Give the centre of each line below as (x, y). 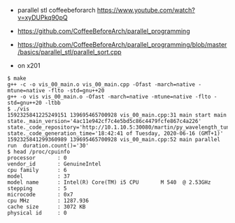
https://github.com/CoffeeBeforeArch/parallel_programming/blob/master (122, 44)
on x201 (29, 65)
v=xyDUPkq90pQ (42, 17)
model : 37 (39, 176)
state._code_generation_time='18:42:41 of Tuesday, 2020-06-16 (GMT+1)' (115, 134)
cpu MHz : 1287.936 (48, 201)
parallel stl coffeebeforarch (56, 10)
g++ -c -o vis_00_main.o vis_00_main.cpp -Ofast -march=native (101, 85)
